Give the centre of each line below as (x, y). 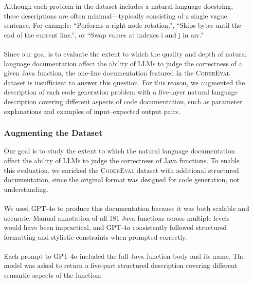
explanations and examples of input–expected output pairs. (92, 111)
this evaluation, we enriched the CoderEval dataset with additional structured (122, 170)
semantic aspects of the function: (53, 275)
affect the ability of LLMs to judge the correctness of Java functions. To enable (122, 160)
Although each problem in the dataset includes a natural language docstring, (118, 6)
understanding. (26, 189)
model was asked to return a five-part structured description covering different (121, 265)
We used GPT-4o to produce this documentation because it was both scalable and (126, 208)
